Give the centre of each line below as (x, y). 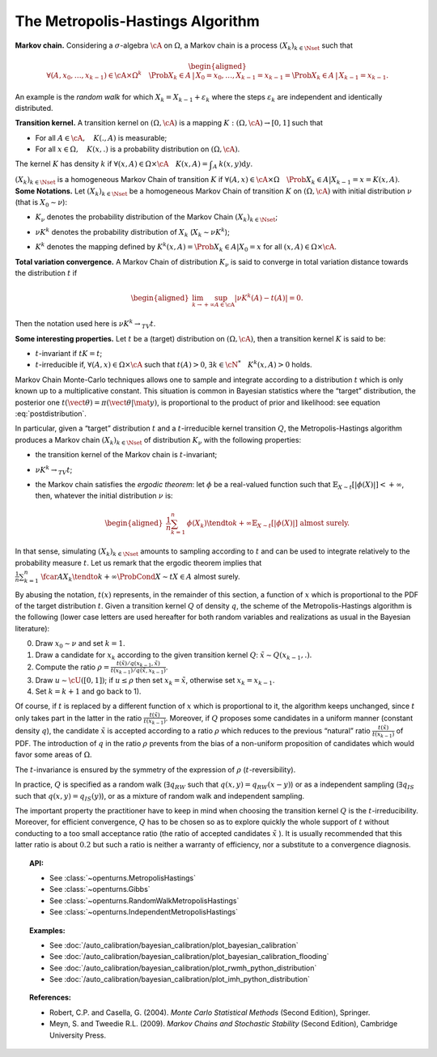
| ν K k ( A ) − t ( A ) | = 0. (269, 297)
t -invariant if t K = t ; (69, 353)
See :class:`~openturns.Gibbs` (100, 889)
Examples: (47, 930)
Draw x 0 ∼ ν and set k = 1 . (80, 644)
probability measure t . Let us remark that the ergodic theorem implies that (138, 562)
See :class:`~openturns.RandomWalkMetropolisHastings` (144, 900)
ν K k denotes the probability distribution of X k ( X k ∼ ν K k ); (132, 233)
